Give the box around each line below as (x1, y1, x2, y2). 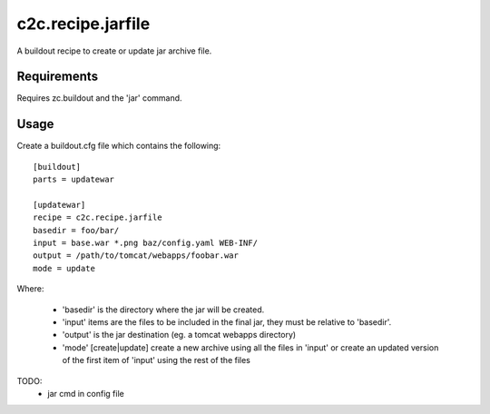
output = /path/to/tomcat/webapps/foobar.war (33, 251, 240, 261)
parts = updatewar (33, 174, 115, 185)
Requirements (16, 69, 99, 84)
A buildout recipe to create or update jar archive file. (16, 45, 212, 56)
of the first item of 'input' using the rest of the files (62, 355, 251, 366)
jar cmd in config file (47, 389, 124, 399)
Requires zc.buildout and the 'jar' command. (16, 93, 182, 103)
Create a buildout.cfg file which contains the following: (16, 141, 221, 152)
